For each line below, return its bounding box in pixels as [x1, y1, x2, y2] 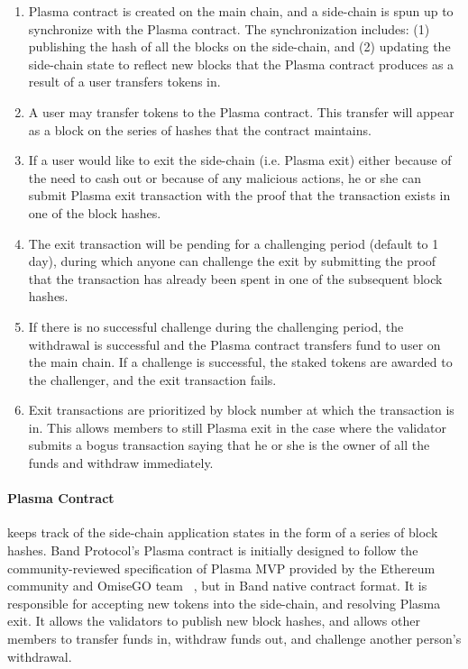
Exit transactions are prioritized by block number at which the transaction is [28, 400, 454, 419]
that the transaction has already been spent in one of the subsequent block [28, 269, 443, 288]
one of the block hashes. [28, 203, 161, 222]
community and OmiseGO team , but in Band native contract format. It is [7, 576, 427, 595]
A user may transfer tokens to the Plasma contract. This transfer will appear [28, 102, 454, 121]
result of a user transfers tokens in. [28, 72, 221, 91]
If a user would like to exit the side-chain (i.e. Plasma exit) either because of [28, 151, 452, 170]
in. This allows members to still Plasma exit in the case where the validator [28, 417, 446, 436]
